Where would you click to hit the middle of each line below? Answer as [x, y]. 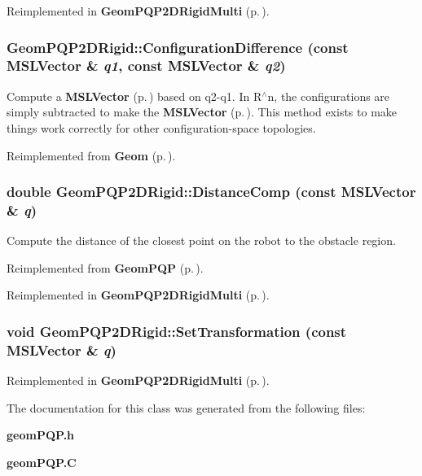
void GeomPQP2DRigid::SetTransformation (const [177, 331]
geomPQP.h [41, 435]
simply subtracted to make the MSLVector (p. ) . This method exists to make [202, 112]
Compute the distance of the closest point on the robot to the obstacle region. [201, 240]
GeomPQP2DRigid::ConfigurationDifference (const [178, 47]
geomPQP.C [42, 462]
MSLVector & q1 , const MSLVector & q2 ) [146, 66]
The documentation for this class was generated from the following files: [186, 407]
